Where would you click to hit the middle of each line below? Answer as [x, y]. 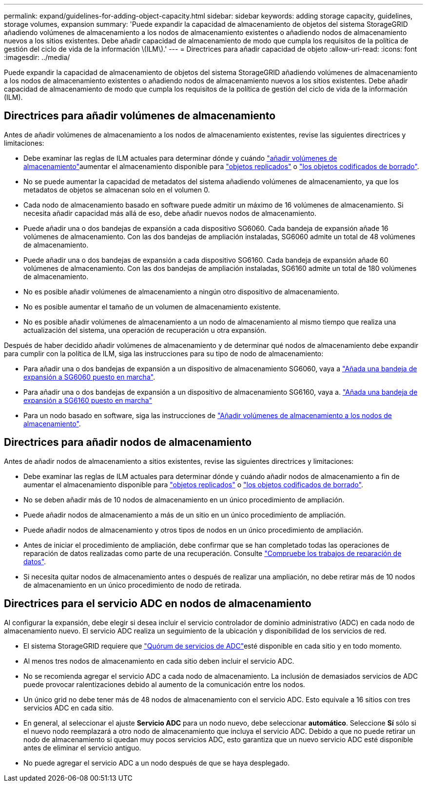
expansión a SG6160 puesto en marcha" [88, 400]
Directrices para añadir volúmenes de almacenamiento [140, 116]
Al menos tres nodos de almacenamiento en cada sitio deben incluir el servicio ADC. [159, 661]
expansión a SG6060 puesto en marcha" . [89, 377]
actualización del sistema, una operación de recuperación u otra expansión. [145, 330]
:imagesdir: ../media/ [37, 57]
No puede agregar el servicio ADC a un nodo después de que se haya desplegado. [156, 763]
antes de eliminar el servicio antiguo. [82, 748]
